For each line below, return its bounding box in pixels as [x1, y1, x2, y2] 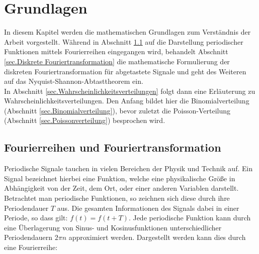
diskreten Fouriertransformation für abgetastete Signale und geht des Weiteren [4, 66, 246, 76]
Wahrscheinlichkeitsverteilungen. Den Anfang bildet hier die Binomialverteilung [4, 95, 249, 106]
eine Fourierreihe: [4, 242, 58, 252]
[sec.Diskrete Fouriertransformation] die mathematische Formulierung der [4, 56, 230, 66]
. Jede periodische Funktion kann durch [128, 212, 251, 223]
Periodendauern [4, 232, 52, 242]
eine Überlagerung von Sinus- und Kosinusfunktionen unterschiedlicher [4, 222, 222, 232]
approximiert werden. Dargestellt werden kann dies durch [68, 232, 246, 242]
